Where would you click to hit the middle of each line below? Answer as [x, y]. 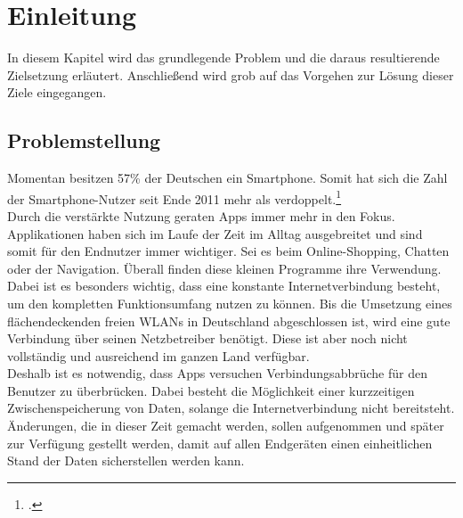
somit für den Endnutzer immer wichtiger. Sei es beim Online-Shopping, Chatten [228, 251]
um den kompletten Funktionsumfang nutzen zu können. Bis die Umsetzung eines [230, 303]
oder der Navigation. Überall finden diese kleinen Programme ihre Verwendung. [224, 268]
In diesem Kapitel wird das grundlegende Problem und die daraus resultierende [223, 58]
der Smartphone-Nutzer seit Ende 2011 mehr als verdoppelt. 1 [175, 197]
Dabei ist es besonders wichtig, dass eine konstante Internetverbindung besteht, [224, 286]
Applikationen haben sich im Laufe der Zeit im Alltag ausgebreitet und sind [215, 233]
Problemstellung [84, 140]
